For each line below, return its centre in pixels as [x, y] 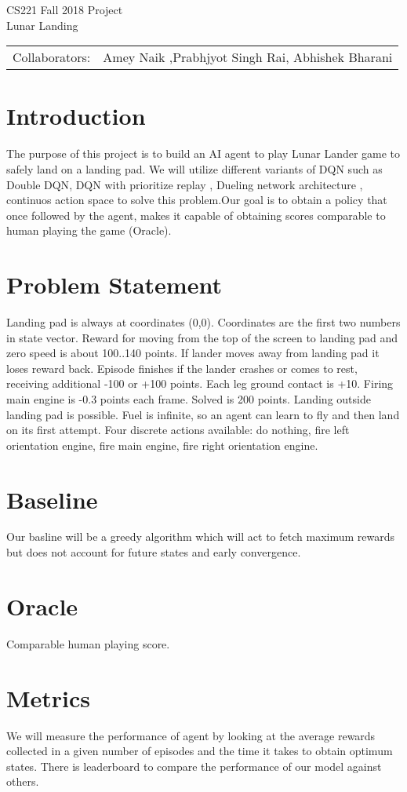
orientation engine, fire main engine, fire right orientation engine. [162, 445]
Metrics [49, 697]
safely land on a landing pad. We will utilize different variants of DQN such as [194, 168]
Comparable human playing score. [88, 643]
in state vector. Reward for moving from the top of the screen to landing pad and [202, 337]
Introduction [76, 116]
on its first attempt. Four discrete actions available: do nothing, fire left [178, 430]
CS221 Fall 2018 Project [65, 9]
